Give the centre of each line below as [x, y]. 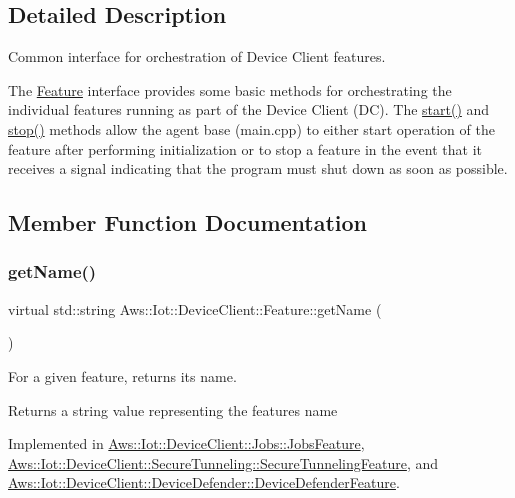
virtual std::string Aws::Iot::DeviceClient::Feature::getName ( [195, 308]
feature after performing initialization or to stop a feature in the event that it [245, 148]
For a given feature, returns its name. [122, 375]
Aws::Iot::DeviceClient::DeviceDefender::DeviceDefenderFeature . [204, 482]
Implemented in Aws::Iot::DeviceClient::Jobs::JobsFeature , [186, 443]
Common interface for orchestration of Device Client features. [197, 56]
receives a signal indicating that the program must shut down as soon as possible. [258, 168]
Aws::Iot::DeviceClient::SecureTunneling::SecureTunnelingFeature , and [223, 462]
